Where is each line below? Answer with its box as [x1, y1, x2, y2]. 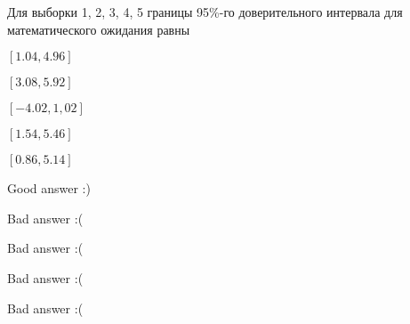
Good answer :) [7, 179, 91, 198]
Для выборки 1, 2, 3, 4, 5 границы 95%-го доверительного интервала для [7, 3, 403, 20]
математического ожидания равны [7, 20, 190, 38]
